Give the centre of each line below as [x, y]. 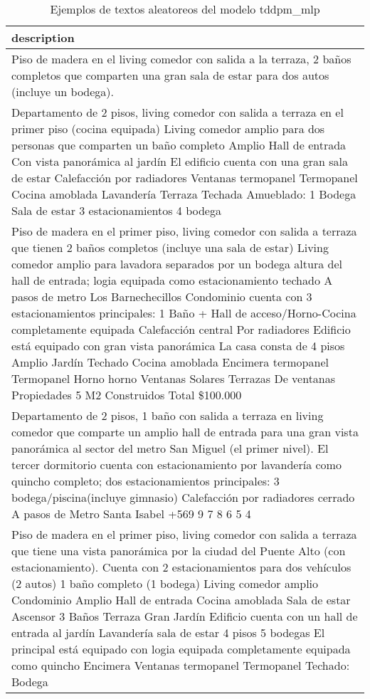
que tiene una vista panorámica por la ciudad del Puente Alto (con [179, 551]
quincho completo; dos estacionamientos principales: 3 [146, 481]
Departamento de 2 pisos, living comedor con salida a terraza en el [178, 112]
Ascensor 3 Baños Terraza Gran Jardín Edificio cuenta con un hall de [185, 616]
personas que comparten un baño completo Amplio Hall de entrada [179, 145]
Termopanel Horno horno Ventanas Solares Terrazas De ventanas [174, 378]
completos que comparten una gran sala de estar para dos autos [170, 75]
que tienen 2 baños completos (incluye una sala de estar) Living [170, 247]
